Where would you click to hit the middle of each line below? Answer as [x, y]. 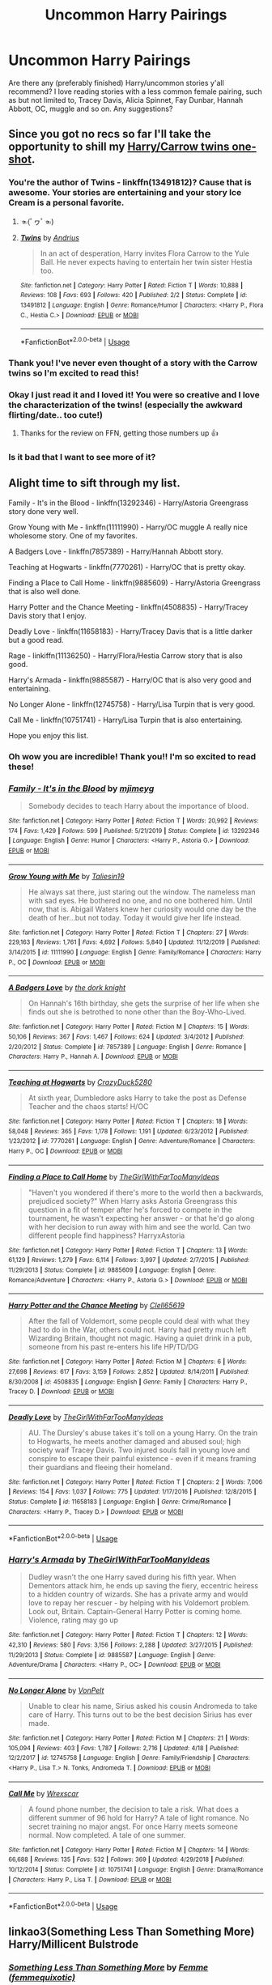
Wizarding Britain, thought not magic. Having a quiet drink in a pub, [140, 1338]
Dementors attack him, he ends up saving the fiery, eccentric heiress [143, 1586]
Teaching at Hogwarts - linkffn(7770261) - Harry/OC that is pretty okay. [127, 567]
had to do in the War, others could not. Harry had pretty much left [137, 1330]
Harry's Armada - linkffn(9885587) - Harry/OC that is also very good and [130, 680]
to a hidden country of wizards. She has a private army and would [138, 1594]
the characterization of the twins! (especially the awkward [125, 405]
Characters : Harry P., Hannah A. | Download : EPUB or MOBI [93, 1057]
